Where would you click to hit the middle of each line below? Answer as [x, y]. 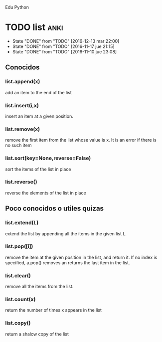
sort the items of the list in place [38, 169]
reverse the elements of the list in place [46, 193]
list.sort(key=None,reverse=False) [48, 158]
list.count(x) [20, 300]
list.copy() [18, 323]
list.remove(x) [23, 129]
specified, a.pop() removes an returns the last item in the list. [68, 262]
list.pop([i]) [19, 246]
